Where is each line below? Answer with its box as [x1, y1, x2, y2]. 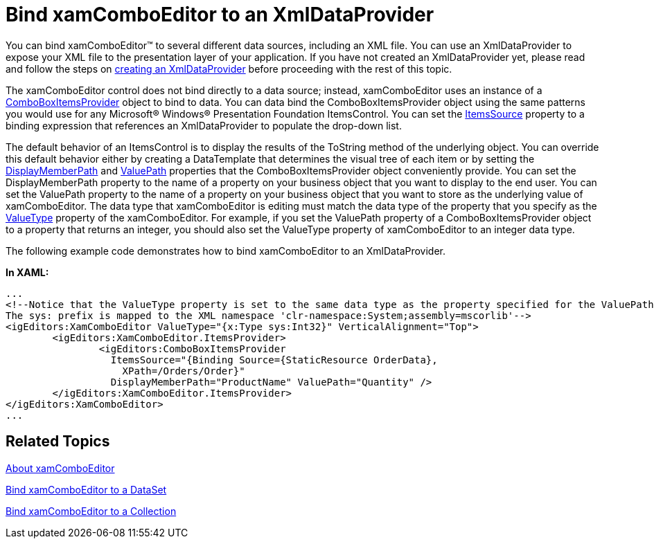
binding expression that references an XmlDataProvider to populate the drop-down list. [6, 119, 402, 132]
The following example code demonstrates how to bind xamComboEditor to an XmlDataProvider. [6, 244, 446, 257]
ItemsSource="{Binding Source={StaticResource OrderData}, [110, 354, 438, 365]
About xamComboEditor [6, 462, 115, 474]
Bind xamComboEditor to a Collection [6, 505, 177, 517]
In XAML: [6, 266, 49, 278]
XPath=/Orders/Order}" [122, 365, 245, 377]
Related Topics [6, 433, 110, 451]
